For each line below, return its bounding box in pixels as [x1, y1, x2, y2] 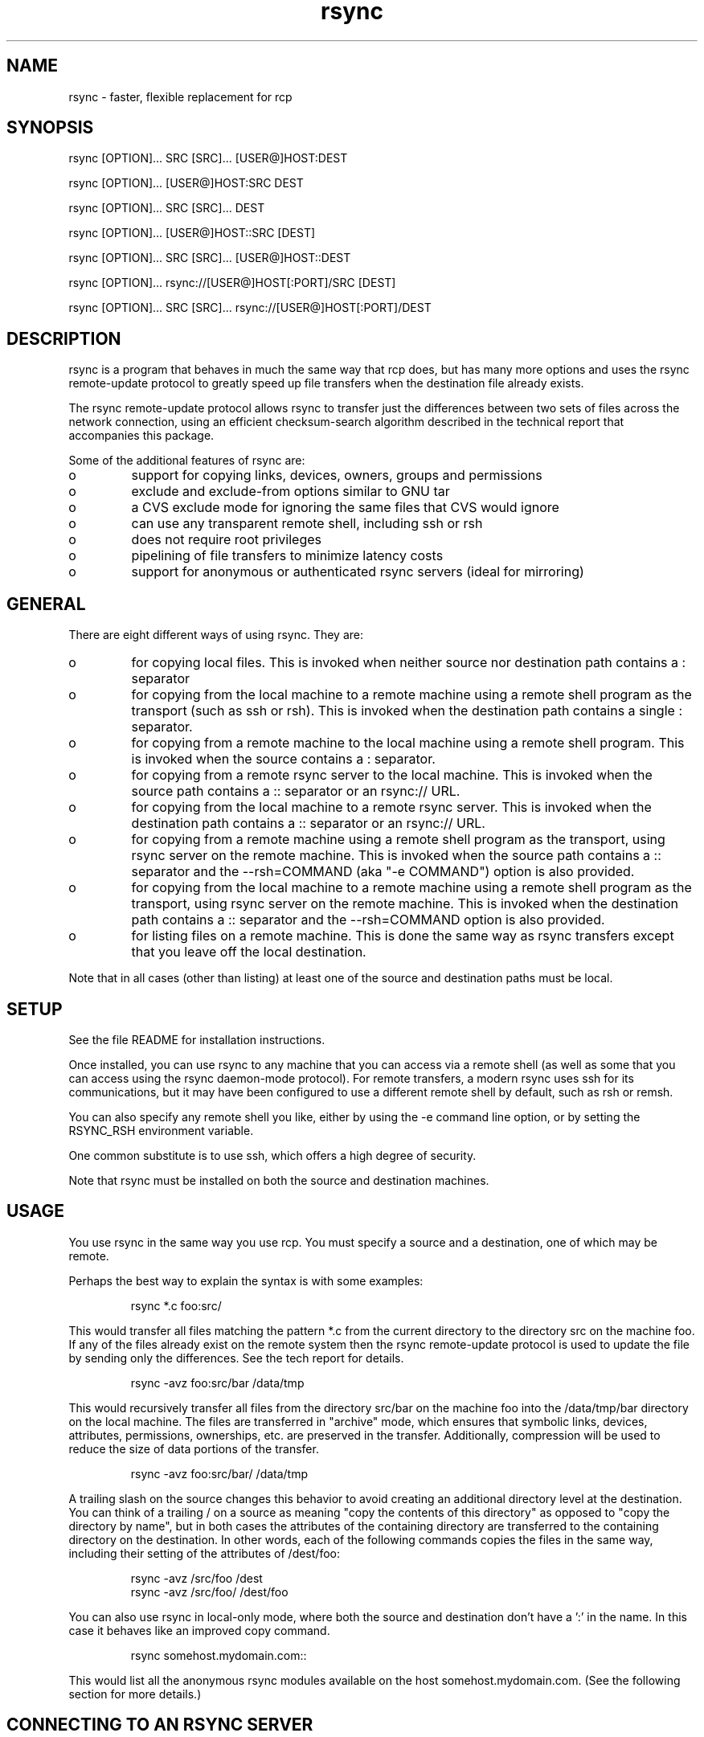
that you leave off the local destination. [131, 944, 366, 961]
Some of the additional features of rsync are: [68, 453, 305, 468]
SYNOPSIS [6, 117, 94, 138]
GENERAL [6, 593, 86, 614]
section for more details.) [68, 1686, 202, 1701]
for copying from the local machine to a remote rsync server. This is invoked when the [131, 799, 652, 816]
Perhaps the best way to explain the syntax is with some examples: [68, 1273, 424, 1288]
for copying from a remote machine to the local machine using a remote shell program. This [131, 735, 685, 752]
